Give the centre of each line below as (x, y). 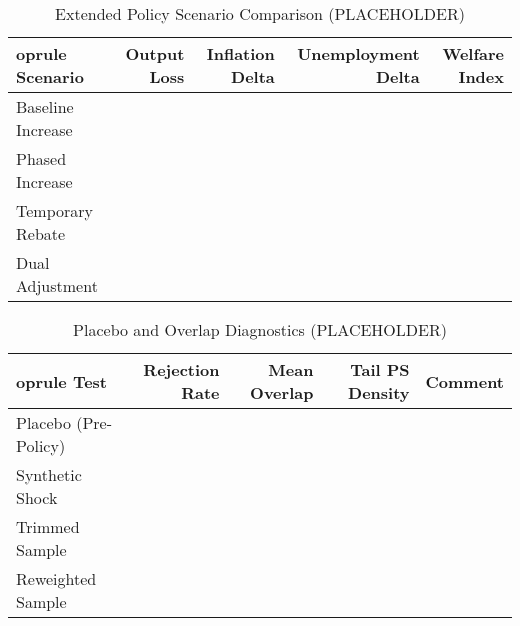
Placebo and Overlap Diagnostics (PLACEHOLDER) (260, 329)
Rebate (41, 233)
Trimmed (48, 526)
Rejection (181, 369)
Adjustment (57, 285)
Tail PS (380, 369)
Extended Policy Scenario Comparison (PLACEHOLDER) (260, 13)
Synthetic (49, 474)
